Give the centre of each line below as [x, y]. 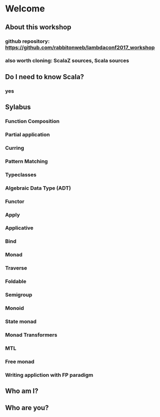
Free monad [20, 361]
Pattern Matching [27, 161]
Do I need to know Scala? [45, 77]
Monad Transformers [31, 335]
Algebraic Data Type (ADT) [38, 188]
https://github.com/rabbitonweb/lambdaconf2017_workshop [80, 47]
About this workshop [38, 27]
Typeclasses [21, 175]
